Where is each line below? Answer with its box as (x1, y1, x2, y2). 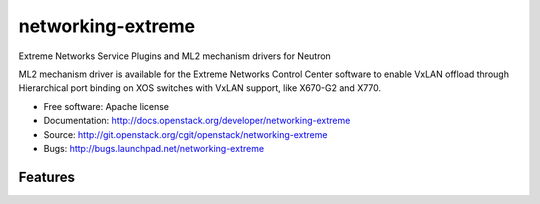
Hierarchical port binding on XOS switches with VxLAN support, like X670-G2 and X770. (18, 82, 382, 94)
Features (18, 168, 75, 185)
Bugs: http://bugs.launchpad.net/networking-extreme (43, 142, 265, 154)
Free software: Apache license (43, 100, 170, 112)
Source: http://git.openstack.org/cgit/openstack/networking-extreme (43, 128, 328, 140)
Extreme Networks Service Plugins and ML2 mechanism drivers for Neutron (18, 50, 332, 62)
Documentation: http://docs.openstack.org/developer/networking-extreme (43, 115, 351, 127)
